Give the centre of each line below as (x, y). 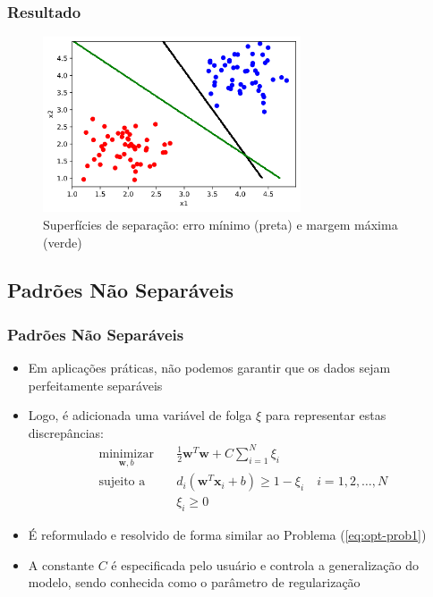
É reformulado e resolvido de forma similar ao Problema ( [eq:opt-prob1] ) (227, 535)
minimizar (126, 454)
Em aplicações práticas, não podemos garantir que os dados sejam (209, 368)
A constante (61, 564)
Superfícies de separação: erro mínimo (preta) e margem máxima (221, 224)
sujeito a (122, 482)
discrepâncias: (66, 432)
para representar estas (326, 415)
